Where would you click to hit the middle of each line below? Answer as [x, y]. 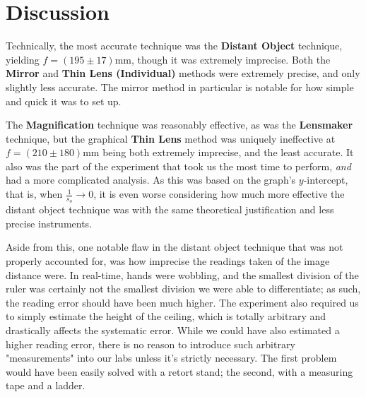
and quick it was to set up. [64, 101]
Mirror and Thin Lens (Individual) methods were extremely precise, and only [183, 73]
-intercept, [326, 180]
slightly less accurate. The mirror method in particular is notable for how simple [180, 87]
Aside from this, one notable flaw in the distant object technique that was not [175, 247]
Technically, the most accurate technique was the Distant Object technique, [174, 46]
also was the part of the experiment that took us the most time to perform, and [178, 166]
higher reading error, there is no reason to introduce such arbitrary [150, 344]
